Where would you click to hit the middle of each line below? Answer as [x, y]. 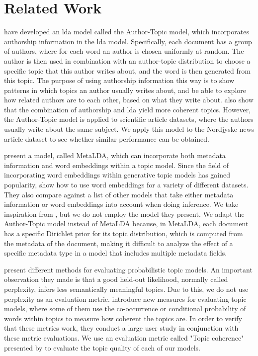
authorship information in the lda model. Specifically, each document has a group [128, 41]
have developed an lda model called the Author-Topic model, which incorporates [127, 32]
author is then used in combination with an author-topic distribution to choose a [127, 60]
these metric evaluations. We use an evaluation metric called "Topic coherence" [124, 337]
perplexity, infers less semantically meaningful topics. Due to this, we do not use [126, 289]
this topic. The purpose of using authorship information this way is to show [119, 80]
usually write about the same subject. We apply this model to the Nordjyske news [129, 129]
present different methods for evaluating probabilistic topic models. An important [128, 269]
